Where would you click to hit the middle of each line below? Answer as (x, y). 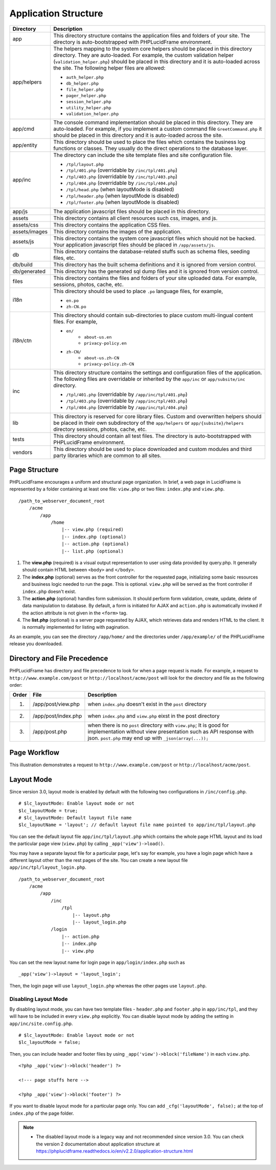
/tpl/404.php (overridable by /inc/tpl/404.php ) (122, 183)
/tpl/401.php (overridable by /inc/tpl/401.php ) (122, 170)
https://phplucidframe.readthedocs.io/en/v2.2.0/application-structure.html (114, 1151)
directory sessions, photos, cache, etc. (100, 429)
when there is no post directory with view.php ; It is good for (158, 725)
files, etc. (64, 258)
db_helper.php (83, 83)
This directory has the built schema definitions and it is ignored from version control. (155, 264)
